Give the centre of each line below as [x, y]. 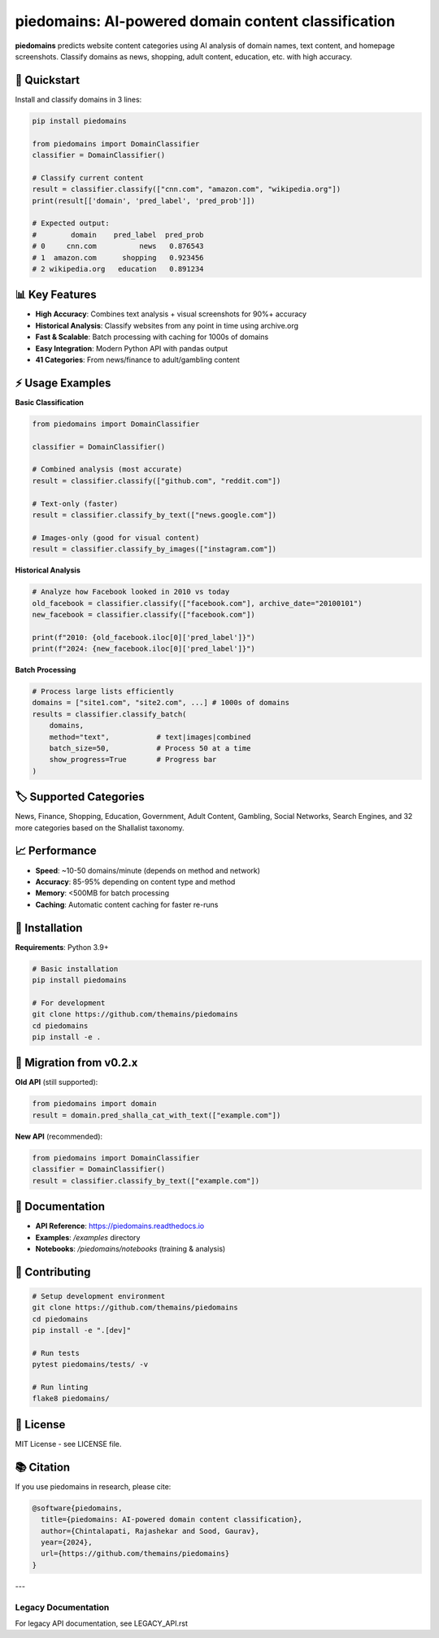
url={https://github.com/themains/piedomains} [135, 1554]
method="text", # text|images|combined [150, 737]
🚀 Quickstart [48, 80]
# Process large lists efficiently [103, 692]
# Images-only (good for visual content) [116, 538]
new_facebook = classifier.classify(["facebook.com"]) [143, 614]
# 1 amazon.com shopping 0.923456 [118, 257]
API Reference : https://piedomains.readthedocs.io [120, 1226]
